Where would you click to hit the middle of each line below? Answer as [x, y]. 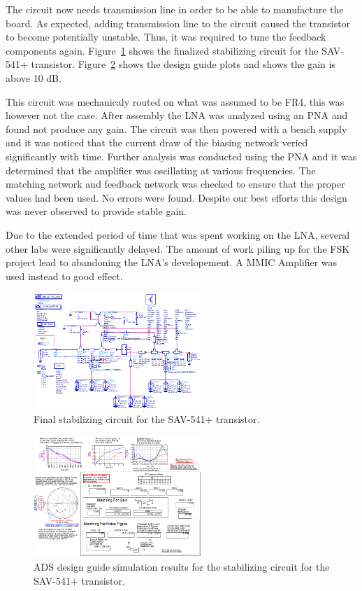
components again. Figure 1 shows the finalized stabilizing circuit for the [162, 50]
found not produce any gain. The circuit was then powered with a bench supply [176, 128]
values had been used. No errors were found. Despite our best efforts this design [176, 197]
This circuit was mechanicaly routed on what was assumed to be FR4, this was [175, 101]
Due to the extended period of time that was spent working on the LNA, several [178, 234]
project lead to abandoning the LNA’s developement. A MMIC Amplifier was [172, 262]
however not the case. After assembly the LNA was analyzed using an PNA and [177, 115]
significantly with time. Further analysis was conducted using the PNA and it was [181, 156]
